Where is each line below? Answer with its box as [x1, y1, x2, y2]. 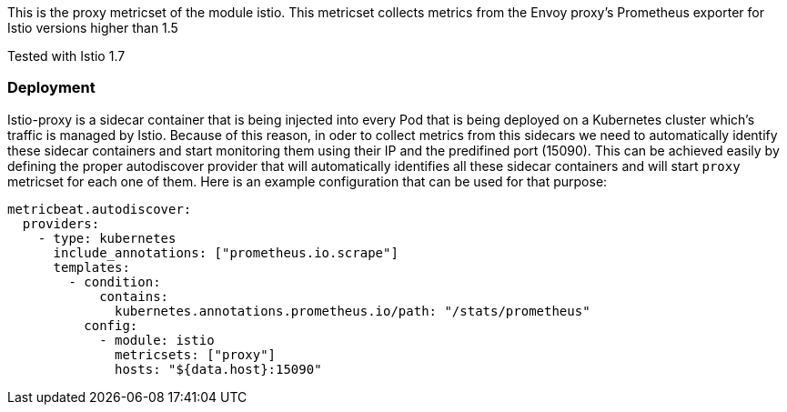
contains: [99, 288, 169, 304]
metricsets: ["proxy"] [115, 347, 277, 362]
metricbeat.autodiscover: [7, 201, 192, 216]
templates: [53, 259, 130, 275]
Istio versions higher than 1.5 [7, 20, 178, 35]
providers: [22, 216, 100, 231]
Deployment [7, 78, 96, 97]
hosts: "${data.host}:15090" [115, 361, 322, 377]
